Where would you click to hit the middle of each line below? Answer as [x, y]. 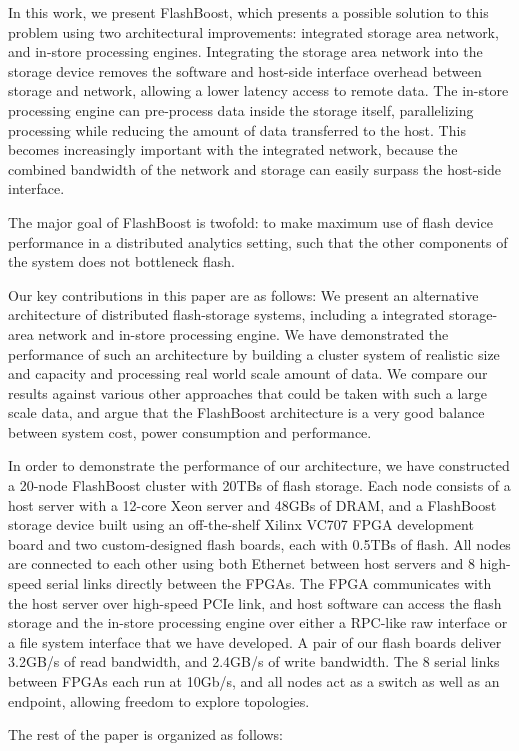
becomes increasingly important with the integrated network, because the [233, 149]
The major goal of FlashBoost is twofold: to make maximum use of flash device [250, 221]
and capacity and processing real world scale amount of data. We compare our [248, 373]
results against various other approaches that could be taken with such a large [247, 392]
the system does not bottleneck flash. [122, 261]
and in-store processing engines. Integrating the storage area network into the [245, 51]
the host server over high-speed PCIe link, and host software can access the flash [255, 602]
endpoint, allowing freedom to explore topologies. [159, 700]
